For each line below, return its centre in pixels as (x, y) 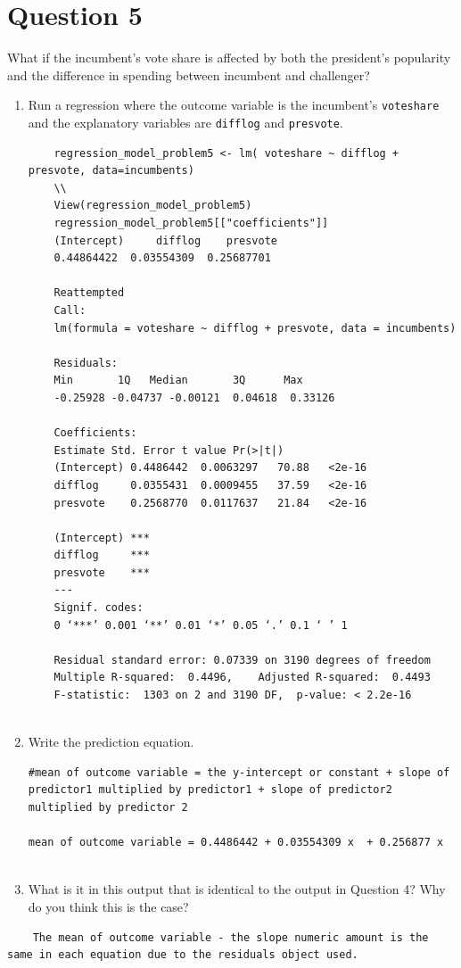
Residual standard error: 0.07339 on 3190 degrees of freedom (242, 660)
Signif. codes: (99, 608)
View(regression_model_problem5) (153, 206)
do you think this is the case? (108, 906)
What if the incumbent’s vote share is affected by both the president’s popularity (229, 58)
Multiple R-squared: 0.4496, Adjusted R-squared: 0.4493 (242, 678)
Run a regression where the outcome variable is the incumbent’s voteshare (234, 105)
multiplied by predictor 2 (108, 807)
